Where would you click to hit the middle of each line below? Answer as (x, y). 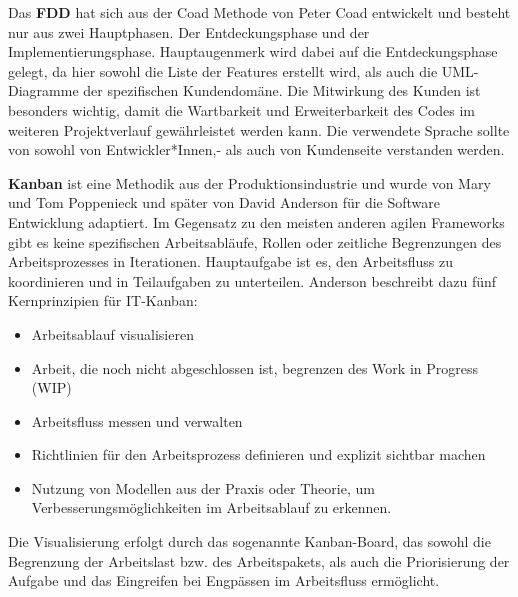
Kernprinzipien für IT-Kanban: (103, 300)
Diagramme (43, 90)
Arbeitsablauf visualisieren (112, 333)
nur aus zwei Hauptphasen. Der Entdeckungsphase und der (189, 31)
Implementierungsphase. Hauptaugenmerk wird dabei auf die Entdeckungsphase (253, 51)
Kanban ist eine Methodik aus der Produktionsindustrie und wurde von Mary (249, 182)
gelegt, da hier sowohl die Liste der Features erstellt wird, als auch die (223, 70)
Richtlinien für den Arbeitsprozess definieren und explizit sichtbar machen (258, 454)
